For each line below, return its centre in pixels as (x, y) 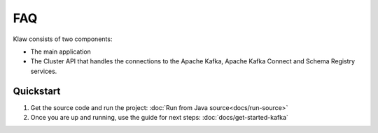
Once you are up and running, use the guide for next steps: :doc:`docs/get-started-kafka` (159, 118)
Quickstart (37, 91)
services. (44, 71)
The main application (61, 52)
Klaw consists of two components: (63, 39)
